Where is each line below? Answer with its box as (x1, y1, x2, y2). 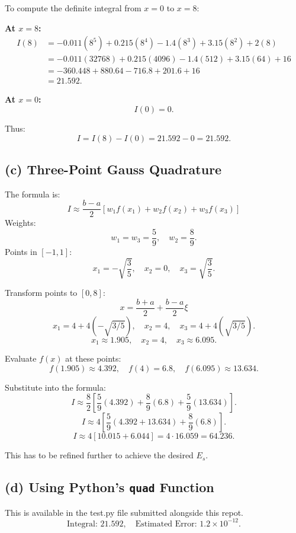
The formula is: (5, 187, 60, 200)
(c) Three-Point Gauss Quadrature (5, 159, 222, 178)
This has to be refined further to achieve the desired (5, 449, 194, 461)
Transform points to (5, 286, 78, 299)
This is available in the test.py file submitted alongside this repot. (5, 506, 244, 518)
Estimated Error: (135, 519, 197, 528)
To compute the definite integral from (5, 2, 141, 14)
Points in (5, 245, 37, 258)
